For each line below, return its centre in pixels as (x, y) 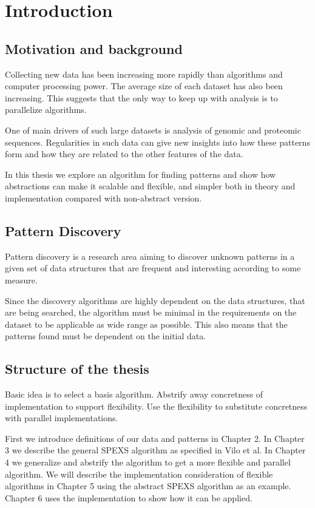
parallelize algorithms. (46, 110)
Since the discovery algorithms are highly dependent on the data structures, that (155, 300)
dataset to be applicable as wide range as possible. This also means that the (146, 324)
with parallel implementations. (62, 418)
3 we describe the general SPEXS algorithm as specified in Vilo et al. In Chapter (155, 450)
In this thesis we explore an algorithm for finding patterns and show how (141, 174)
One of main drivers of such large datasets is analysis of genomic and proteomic (153, 130)
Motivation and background (94, 48)
